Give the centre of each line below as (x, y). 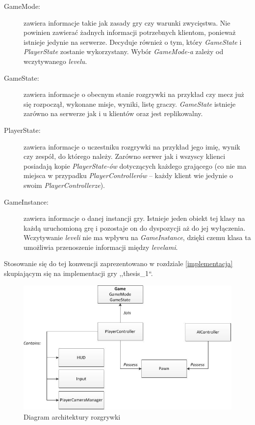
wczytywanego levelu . (55, 61)
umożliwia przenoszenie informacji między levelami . (101, 247)
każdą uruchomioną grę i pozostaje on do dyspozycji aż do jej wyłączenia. (135, 228)
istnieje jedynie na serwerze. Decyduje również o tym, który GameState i (133, 42)
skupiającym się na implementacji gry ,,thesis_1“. (78, 273)
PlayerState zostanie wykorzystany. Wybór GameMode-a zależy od (124, 51)
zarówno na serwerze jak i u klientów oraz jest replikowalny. (113, 113)
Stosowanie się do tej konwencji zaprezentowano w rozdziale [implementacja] (118, 263)
